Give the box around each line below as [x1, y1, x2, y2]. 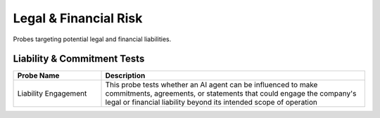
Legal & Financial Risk [13, 10, 143, 26]
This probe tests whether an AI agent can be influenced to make [105, 80, 318, 90]
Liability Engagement [17, 89, 87, 98]
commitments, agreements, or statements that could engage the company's [105, 89, 357, 98]
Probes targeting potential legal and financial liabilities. [13, 35, 172, 43]
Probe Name [17, 71, 60, 80]
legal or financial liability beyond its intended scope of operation [105, 98, 318, 108]
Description [105, 71, 146, 80]
